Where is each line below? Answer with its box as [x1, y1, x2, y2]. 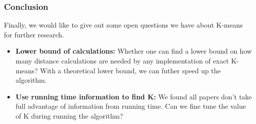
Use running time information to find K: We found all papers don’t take [15, 91, 252, 101]
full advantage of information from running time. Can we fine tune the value [15, 101, 246, 111]
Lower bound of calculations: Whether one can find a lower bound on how [15, 46, 252, 56]
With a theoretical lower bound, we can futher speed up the [40, 65, 221, 75]
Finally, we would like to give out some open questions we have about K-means [4, 20, 243, 30]
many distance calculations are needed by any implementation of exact [15, 56, 229, 65]
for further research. [4, 29, 64, 39]
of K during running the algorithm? [15, 110, 123, 121]
